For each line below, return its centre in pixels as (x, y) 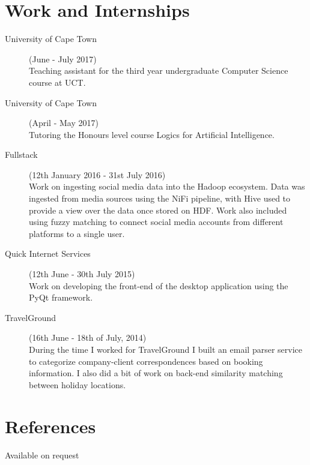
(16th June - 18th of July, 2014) (88, 337)
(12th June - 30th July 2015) (82, 274)
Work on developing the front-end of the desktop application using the (159, 285)
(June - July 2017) (63, 58)
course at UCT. (57, 82)
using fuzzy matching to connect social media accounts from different (156, 222)
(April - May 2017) (64, 123)
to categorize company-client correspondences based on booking (146, 361)
